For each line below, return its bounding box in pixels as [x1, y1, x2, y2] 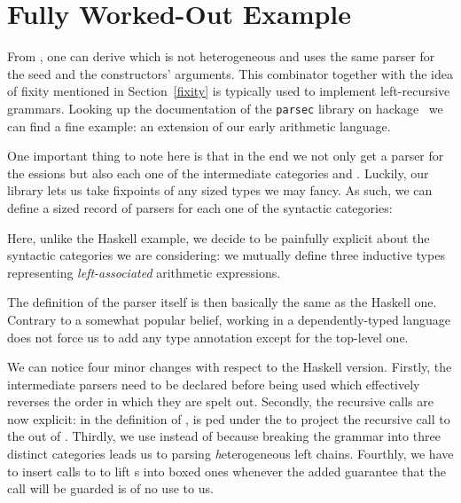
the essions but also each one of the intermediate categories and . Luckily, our [7, 163, 429, 182]
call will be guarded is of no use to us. [7, 479, 214, 498]
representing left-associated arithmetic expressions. [7, 263, 281, 281]
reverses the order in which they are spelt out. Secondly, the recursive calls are [7, 392, 434, 411]
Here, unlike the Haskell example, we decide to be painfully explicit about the [7, 228, 430, 247]
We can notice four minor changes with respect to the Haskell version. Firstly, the [7, 358, 452, 376]
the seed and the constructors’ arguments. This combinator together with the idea [7, 64, 454, 83]
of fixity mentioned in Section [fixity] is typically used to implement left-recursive [7, 82, 450, 100]
